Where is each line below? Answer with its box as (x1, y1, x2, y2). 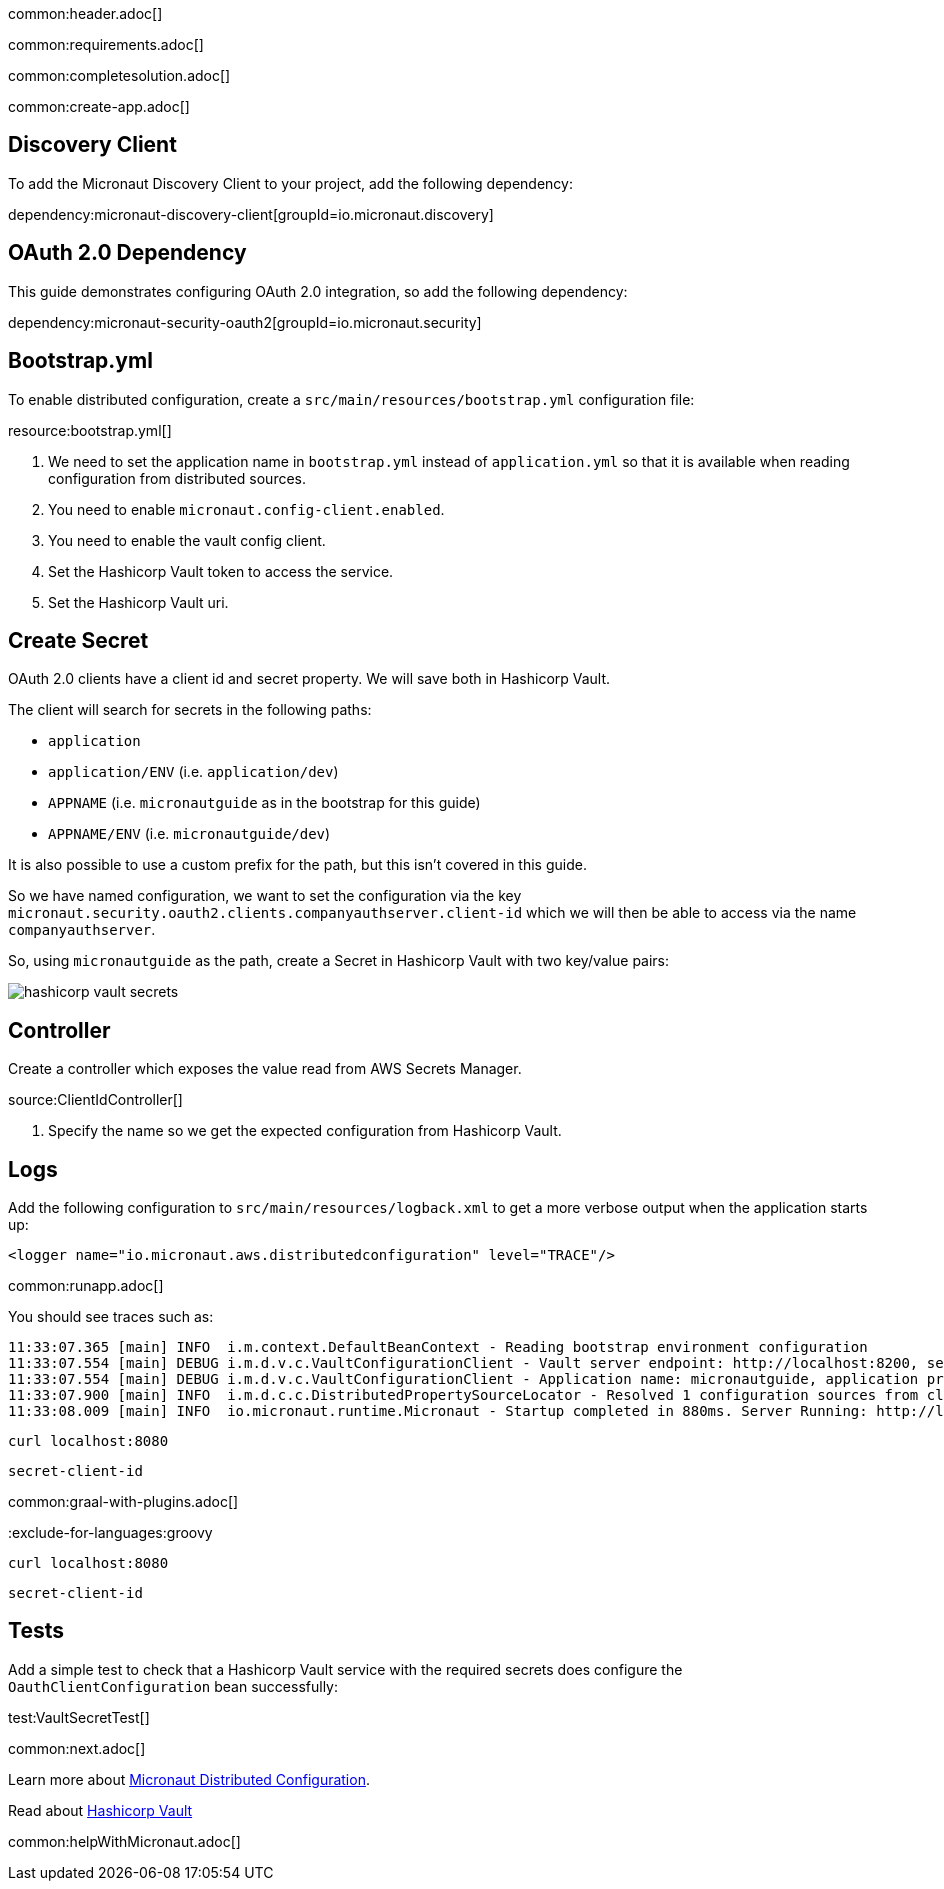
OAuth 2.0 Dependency (8, 240, 247, 266)
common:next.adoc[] (8, 1739, 146, 1757)
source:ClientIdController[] (8, 1091, 183, 1109)
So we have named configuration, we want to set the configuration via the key (8, 887, 522, 905)
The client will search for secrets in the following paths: (8, 701, 372, 719)
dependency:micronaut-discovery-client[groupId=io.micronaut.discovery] (8, 205, 494, 223)
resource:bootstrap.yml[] (8, 421, 172, 439)
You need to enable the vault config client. (48, 531, 326, 549)
